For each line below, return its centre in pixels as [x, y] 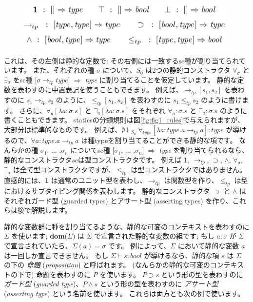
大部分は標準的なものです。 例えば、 [63, 129]
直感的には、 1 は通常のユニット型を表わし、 [75, 180]
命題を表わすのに [64, 274]
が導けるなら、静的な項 [182, 255]
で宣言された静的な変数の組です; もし [154, 236]
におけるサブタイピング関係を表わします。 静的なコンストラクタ [107, 191]
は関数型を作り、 [191, 180]
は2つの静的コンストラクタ [188, 70]
